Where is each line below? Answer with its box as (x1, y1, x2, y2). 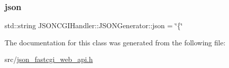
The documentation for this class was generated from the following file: (5, 37, 225, 47)
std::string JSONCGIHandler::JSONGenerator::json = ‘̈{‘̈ (5, 20, 183, 31)
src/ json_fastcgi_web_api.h (5, 54, 93, 64)
